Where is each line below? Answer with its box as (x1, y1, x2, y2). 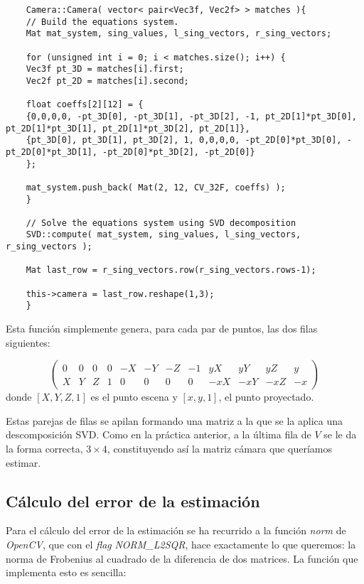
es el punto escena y (90, 389, 178, 404)
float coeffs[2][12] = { (26, 99, 144, 110)
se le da (323, 427, 357, 442)
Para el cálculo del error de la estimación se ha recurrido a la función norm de (6, 523, 346, 538)
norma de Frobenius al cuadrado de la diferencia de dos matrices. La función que (6, 551, 358, 566)
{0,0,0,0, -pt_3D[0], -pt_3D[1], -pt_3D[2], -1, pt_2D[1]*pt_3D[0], (26, 111, 357, 121)
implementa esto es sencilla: (6, 565, 127, 580)
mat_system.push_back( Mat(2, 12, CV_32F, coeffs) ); (26, 182, 286, 193)
